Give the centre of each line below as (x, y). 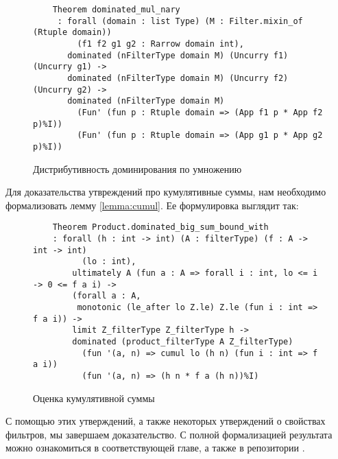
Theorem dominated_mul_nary (116, 10)
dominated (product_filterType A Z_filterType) (183, 341)
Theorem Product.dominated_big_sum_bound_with (160, 227)
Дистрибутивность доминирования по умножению (137, 168)
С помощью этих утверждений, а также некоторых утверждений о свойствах (166, 421)
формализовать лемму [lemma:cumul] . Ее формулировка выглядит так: (152, 205)
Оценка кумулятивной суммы (94, 398)
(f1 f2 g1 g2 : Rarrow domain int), (160, 44)
